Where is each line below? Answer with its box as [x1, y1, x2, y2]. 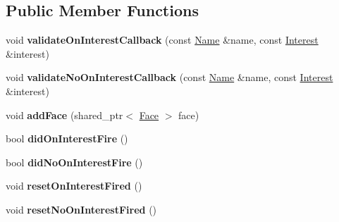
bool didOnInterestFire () [6, 131, 128, 146]
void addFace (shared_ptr [6, 107, 123, 122]
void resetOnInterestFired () [6, 178, 142, 193]
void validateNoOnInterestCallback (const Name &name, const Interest [6, 70, 333, 85]
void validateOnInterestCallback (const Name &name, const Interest [6, 32, 319, 47]
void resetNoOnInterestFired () [6, 202, 157, 216]
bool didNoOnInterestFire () [6, 154, 143, 169]
